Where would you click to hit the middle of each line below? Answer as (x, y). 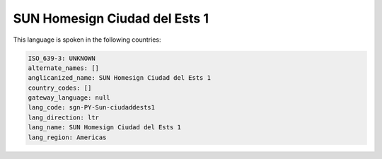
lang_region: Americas (67, 137)
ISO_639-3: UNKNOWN (62, 58)
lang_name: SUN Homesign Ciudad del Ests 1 (105, 128)
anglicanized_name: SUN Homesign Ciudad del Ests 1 (120, 78)
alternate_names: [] (63, 68)
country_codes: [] (60, 88)
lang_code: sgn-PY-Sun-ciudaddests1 (92, 107)
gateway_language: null (69, 98)
